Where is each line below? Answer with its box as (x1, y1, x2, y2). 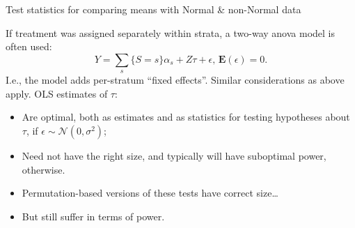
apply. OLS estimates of (6, 86, 108, 100)
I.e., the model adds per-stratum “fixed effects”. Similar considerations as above (6, 73, 345, 87)
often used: (6, 39, 52, 54)
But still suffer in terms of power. (22, 208, 165, 223)
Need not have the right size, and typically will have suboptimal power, (22, 148, 326, 162)
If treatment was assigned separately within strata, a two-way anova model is (6, 25, 336, 40)
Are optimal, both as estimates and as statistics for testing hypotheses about (22, 109, 350, 124)
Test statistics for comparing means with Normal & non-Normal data (6, 2, 301, 16)
